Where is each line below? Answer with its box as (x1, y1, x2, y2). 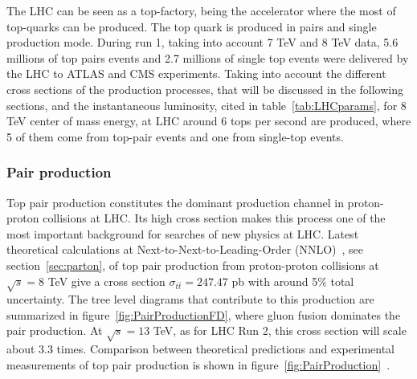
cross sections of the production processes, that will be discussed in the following (6, 80, 403, 97)
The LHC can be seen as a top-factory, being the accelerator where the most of (6, 2, 396, 18)
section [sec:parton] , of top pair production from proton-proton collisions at (6, 256, 379, 273)
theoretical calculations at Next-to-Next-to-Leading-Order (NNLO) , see (6, 241, 363, 258)
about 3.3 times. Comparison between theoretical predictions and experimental (6, 340, 395, 357)
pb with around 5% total (231, 272, 354, 289)
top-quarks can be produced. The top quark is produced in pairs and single (6, 18, 377, 35)
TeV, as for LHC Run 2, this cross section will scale (153, 322, 407, 339)
